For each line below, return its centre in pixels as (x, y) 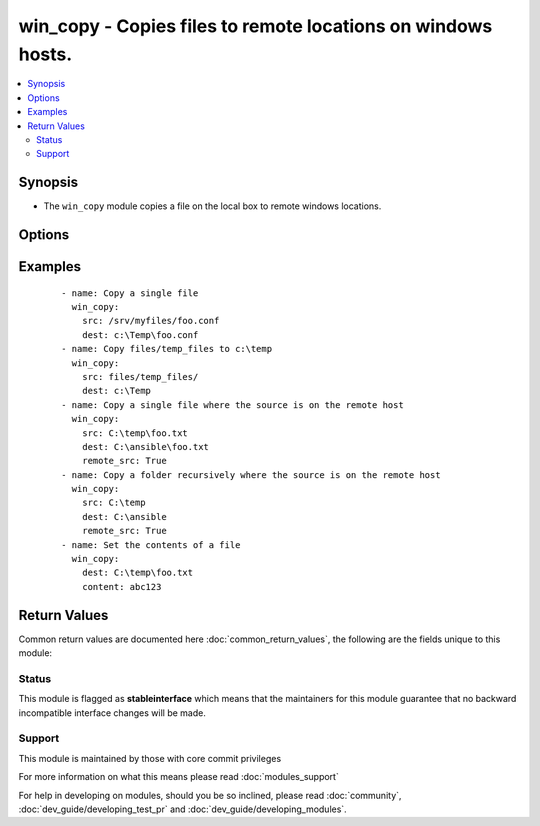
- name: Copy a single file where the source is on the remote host (232, 404)
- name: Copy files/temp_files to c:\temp (167, 349)
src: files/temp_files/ (140, 376)
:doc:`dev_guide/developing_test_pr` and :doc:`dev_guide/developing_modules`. (182, 809)
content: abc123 (121, 586)
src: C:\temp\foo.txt (135, 433)
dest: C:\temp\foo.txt (137, 573)
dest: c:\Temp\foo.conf (140, 334)
